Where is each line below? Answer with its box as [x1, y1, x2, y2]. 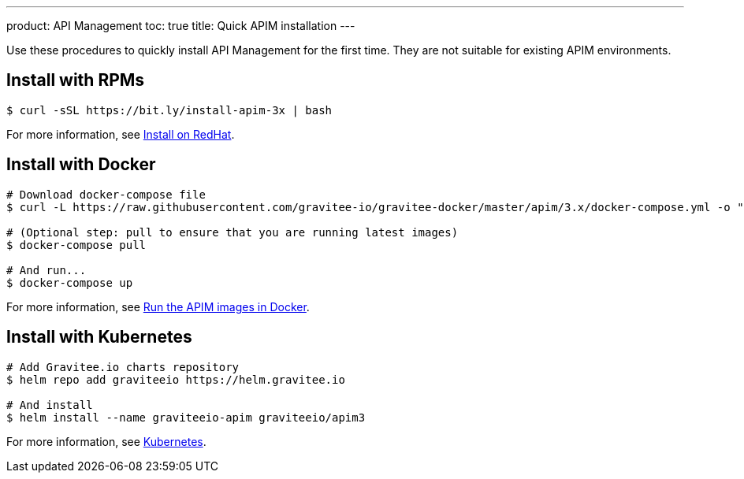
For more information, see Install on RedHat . [6, 127, 235, 141]
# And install [6, 398, 93, 411]
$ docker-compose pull [6, 238, 147, 251]
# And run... [6, 263, 87, 277]
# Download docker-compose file [6, 188, 206, 201]
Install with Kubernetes [6, 327, 192, 347]
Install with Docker [6, 154, 156, 175]
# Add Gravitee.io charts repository [6, 360, 240, 373]
